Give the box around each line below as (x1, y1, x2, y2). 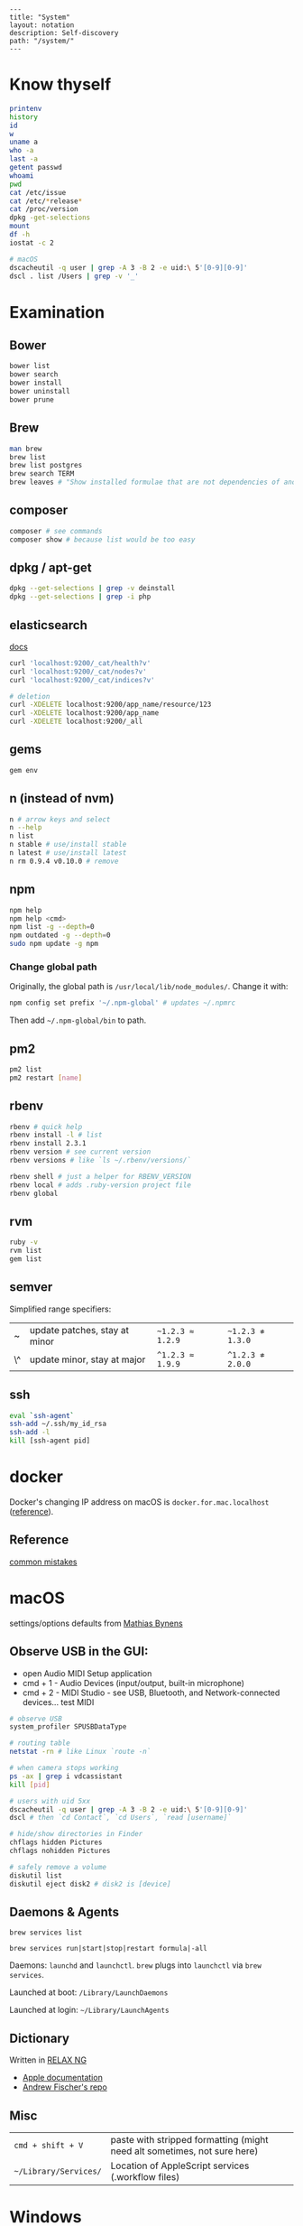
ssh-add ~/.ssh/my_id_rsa (9, 1419, 106, 1429)
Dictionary (9, 2030, 70, 2045)
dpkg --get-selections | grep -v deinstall (9, 584, 176, 593)
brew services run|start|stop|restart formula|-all (9, 1944, 207, 1953)
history (9, 112, 39, 122)
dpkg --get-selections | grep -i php (9, 592, 151, 601)
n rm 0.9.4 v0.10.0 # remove (9, 857, 119, 866)
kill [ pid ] (9, 1780, 50, 1789)
